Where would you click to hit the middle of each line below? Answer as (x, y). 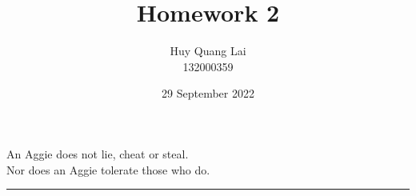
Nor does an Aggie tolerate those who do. (108, 169)
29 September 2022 (208, 93)
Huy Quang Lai (208, 51)
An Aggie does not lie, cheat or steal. (98, 153)
